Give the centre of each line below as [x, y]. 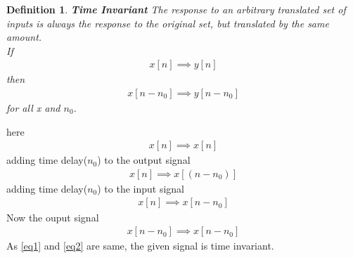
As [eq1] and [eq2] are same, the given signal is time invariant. [140, 246]
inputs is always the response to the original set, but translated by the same [168, 23]
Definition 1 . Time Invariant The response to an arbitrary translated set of [176, 9]
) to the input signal [141, 188]
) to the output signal [144, 160]
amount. [24, 37]
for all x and [33, 108]
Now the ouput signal [53, 217]
